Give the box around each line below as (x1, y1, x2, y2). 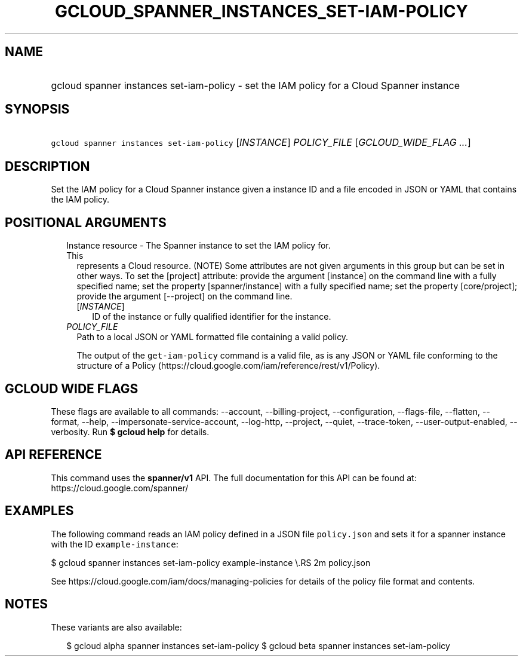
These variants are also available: (51, 622, 182, 632)
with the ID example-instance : (51, 538, 179, 549)
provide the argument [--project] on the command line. (76, 291, 293, 302)
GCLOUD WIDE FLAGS (5, 381, 139, 396)
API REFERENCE (5, 447, 102, 463)
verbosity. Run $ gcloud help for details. (51, 426, 210, 437)
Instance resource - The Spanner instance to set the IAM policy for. (66, 240, 331, 251)
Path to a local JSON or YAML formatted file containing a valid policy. (76, 332, 349, 342)
